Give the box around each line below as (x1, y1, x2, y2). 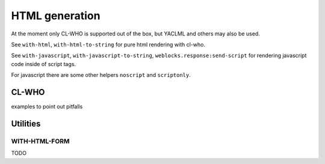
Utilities (11, 118, 41, 129)
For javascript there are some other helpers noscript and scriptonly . (11, 71, 191, 79)
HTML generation (11, 9, 101, 22)
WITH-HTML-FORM (11, 137, 70, 145)
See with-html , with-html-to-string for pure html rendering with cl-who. (11, 41, 206, 48)
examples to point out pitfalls (11, 103, 83, 111)
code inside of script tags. (11, 60, 76, 67)
